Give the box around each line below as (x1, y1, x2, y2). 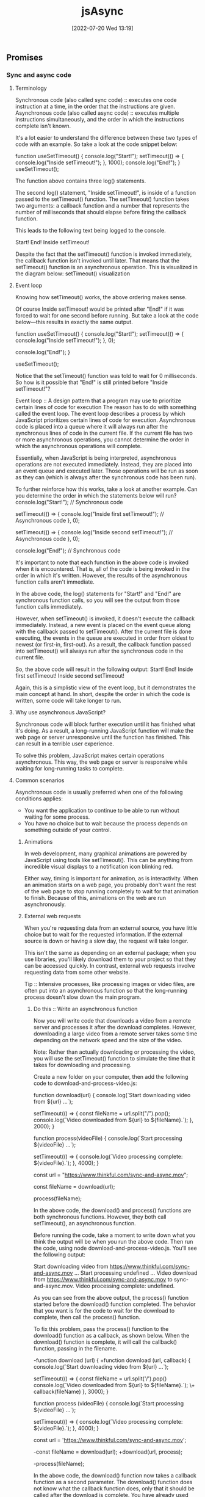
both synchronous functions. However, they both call (33, 1213, 167, 1220)
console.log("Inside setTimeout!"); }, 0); (15, 337, 115, 344)
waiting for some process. (24, 813, 90, 821)
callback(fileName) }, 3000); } (33, 1388, 109, 1396)
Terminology (15, 84, 47, 92)
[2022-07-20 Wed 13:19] (71, 24, 134, 32)
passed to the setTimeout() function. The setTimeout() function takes (15, 195, 189, 203)
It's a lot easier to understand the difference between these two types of (15, 134, 198, 142)
